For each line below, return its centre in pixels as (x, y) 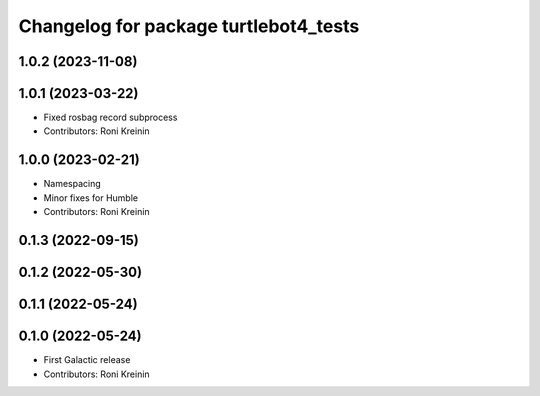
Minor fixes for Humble (91, 197)
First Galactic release (87, 360)
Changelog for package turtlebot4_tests (189, 26)
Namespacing (72, 184)
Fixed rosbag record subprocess (110, 117)
